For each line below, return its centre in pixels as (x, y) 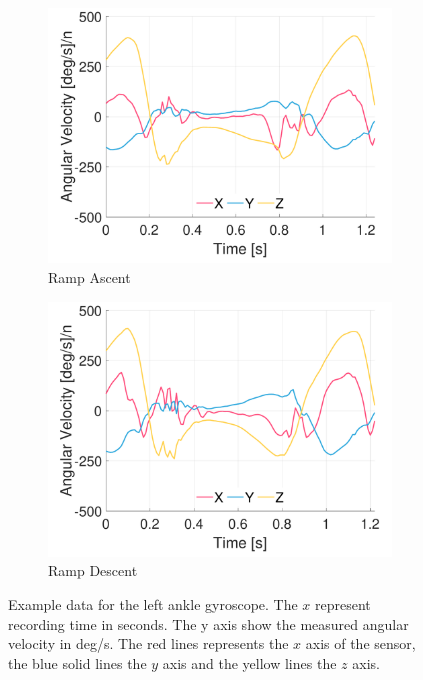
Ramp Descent (93, 570)
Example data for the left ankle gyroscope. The (153, 604)
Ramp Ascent (89, 276)
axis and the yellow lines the (249, 662)
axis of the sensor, (360, 643)
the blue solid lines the (77, 662)
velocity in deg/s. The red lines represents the (148, 643)
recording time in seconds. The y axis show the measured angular (208, 623)
